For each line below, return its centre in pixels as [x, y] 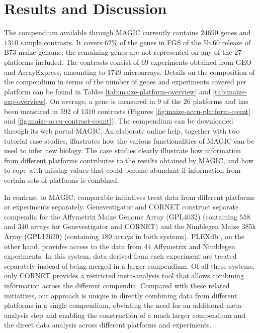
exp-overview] [25, 101]
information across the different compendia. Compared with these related [117, 285]
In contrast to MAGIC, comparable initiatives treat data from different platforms [129, 197]
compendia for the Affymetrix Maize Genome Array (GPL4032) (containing [121, 216]
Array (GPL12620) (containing [52, 236]
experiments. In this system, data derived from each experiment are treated [120, 256]
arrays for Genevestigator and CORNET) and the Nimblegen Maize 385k [143, 226]
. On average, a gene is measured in [100, 101]
